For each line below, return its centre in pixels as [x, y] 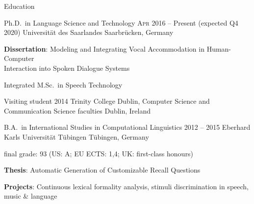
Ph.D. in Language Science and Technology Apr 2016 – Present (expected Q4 [121, 22]
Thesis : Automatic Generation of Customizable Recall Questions [102, 170]
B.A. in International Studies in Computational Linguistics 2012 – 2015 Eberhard [127, 127]
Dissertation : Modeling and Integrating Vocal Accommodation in [104, 48]
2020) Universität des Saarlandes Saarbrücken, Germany [89, 32]
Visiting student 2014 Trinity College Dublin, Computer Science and [107, 101]
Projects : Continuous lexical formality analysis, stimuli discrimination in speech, [126, 186]
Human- [219, 48]
